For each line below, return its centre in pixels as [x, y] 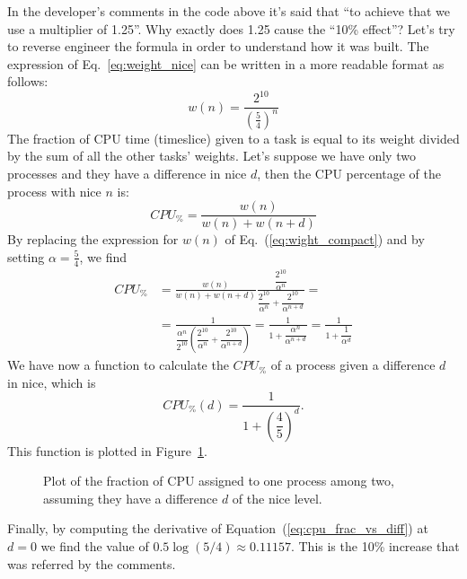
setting [26, 256]
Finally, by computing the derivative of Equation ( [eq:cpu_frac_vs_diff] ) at [218, 528]
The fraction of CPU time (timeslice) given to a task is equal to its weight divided [233, 138]
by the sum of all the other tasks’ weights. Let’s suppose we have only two [211, 156]
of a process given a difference [353, 365]
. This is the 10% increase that [375, 546]
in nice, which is [52, 382]
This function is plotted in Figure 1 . [107, 450]
